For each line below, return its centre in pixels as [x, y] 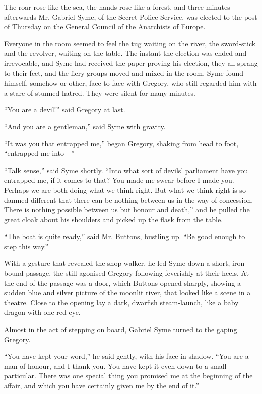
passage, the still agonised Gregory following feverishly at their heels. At [138, 273]
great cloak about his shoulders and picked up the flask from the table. [114, 219]
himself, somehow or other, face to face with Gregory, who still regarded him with [130, 83]
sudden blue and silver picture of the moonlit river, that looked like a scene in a [127, 293]
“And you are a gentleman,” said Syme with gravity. [85, 126]
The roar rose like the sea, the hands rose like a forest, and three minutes [117, 7]
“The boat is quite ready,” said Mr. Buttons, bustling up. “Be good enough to [125, 236]
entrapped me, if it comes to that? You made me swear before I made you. [119, 180]
